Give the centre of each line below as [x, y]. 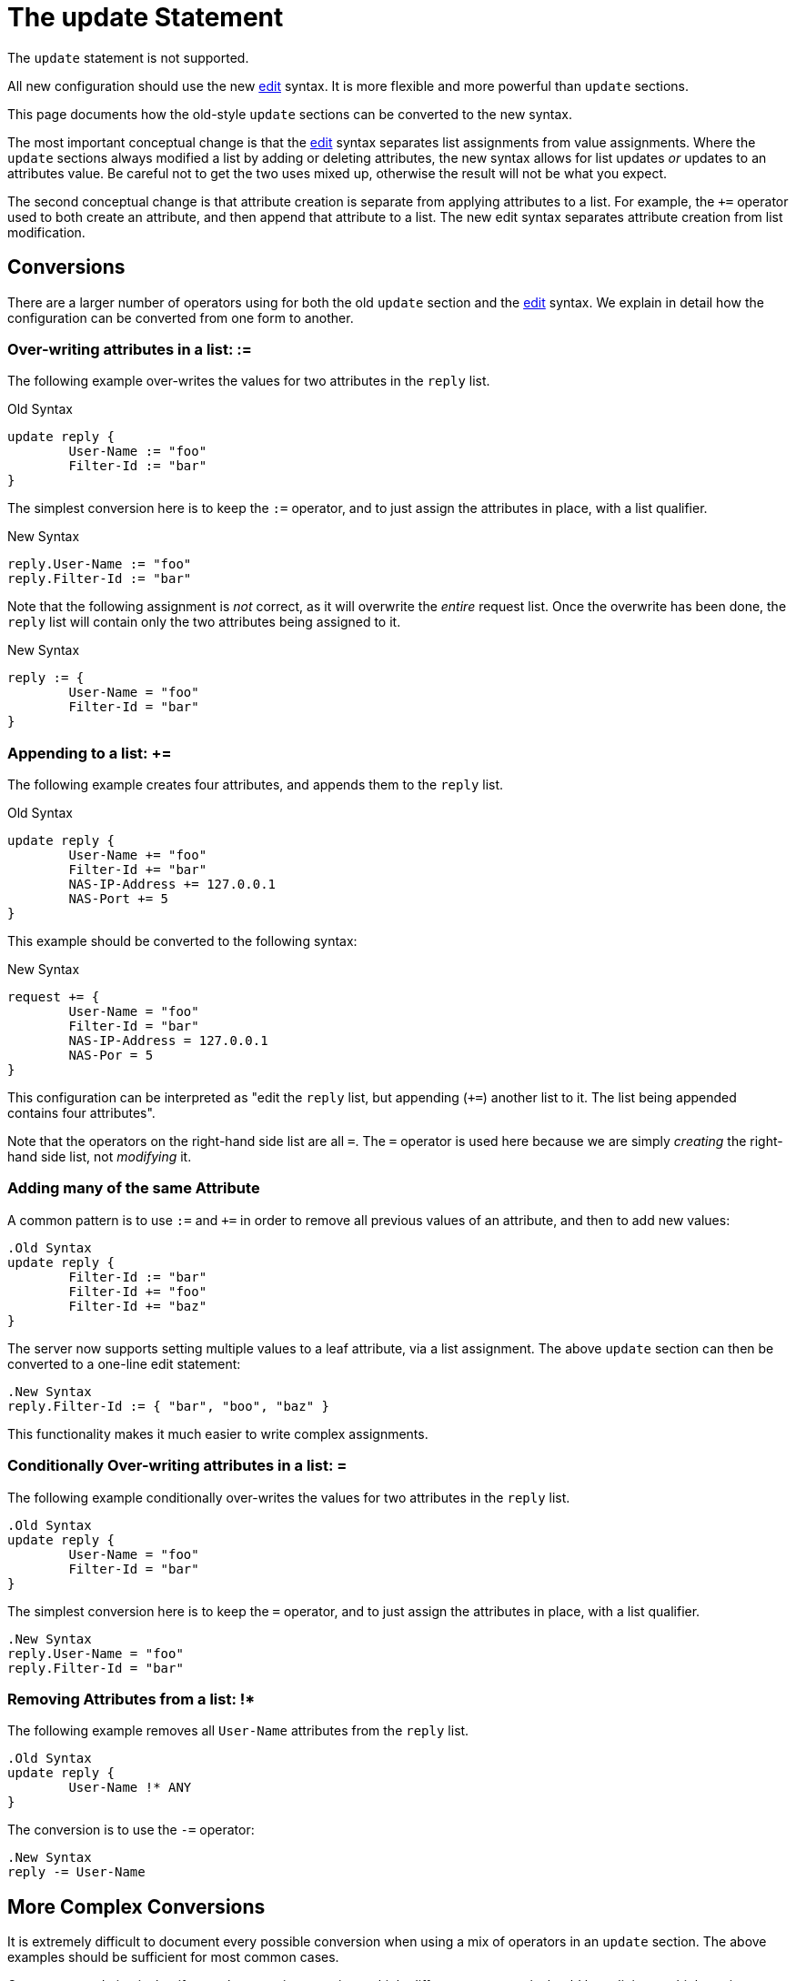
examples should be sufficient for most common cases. [173, 1957]
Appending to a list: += [90, 753]
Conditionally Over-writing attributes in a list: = [177, 1466]
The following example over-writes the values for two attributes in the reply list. [249, 381]
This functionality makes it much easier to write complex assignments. [218, 1433]
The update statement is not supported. [128, 57]
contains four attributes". [81, 1113]
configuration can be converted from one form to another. [181, 317]
